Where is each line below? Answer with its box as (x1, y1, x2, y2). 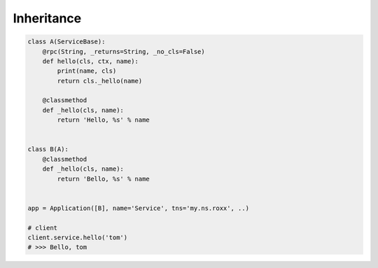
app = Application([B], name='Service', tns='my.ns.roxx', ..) (27, 204, 250, 212)
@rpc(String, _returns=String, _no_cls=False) (42, 48, 206, 55)
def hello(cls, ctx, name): (42, 57, 139, 65)
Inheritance (13, 10, 82, 26)
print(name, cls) (57, 67, 117, 75)
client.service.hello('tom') (27, 233, 128, 241)
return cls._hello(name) (57, 77, 143, 85)
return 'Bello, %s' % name (57, 175, 150, 183)
